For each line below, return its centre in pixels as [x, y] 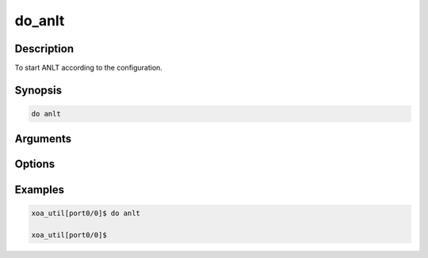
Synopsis [38, 90]
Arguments [43, 139]
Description [44, 49]
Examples [40, 190]
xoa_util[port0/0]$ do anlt [86, 213]
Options [35, 164]
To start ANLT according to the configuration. [88, 68]
